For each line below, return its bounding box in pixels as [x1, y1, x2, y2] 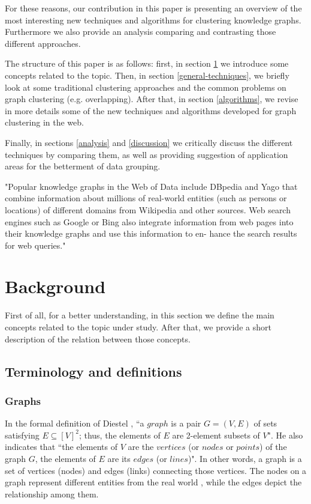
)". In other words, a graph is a [188, 452, 302, 464]
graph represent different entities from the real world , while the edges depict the [5, 476, 302, 488]
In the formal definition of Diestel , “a [5, 417, 144, 430]
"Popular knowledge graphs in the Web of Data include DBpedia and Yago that [5, 180, 298, 192]
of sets [253, 417, 277, 430]
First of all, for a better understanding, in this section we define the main [5, 309, 274, 321]
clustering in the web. [5, 116, 84, 129]
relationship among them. [5, 487, 99, 500]
